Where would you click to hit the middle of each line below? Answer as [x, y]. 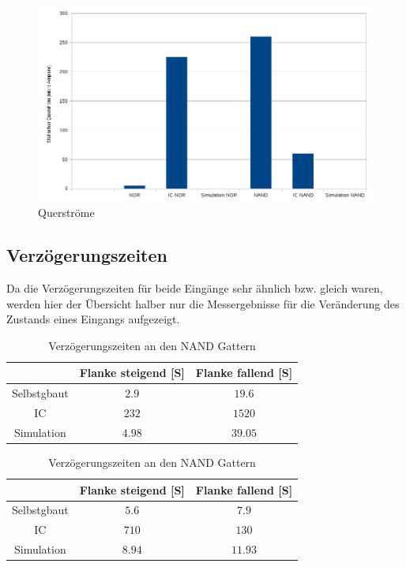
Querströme [66, 213]
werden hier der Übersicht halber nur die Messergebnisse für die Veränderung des [203, 303]
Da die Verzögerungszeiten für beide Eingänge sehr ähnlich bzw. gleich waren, [195, 287]
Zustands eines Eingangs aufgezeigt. [93, 319]
